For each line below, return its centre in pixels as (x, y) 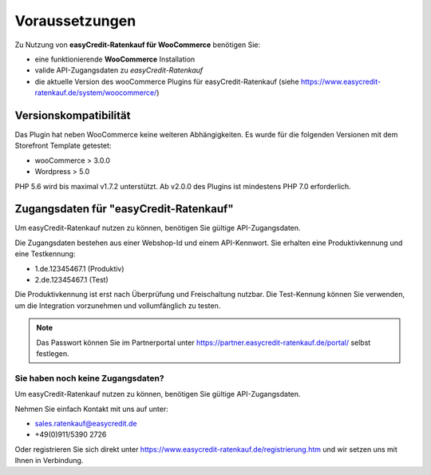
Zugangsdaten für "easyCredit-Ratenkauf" (125, 209)
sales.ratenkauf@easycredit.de (86, 423)
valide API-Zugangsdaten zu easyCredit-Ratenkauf (119, 70)
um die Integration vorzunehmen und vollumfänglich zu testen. (118, 305)
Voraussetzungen (75, 21)
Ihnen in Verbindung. (49, 461)
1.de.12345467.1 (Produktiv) (79, 268)
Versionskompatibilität (73, 115)
